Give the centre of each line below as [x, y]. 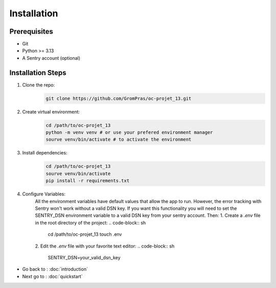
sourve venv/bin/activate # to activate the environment [119, 140]
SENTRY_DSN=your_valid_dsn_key [84, 257]
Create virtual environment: [51, 112]
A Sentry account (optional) [51, 58]
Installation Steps [38, 72]
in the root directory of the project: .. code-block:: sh [90, 223]
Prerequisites [31, 31]
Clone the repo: [39, 85]
